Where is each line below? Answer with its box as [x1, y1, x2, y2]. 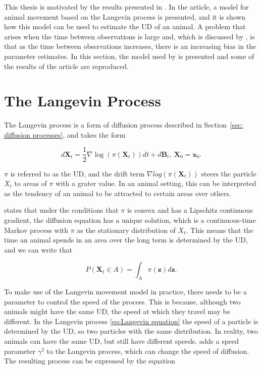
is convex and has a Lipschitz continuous [127, 205, 253, 215]
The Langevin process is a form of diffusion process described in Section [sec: [4, 119, 243, 130]
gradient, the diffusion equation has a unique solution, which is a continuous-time [4, 214, 256, 225]
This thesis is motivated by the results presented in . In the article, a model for [4, 2, 249, 12]
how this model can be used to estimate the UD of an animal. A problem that [4, 21, 246, 32]
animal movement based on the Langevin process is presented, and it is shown [4, 11, 246, 22]
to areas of [14, 178, 47, 189]
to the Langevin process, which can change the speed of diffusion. [46, 345, 249, 356]
